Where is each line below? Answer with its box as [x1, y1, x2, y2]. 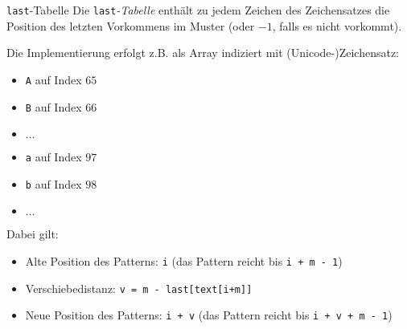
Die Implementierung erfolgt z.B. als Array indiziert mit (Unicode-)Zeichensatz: [6, 44, 399, 61]
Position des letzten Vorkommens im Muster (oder [6, 17, 255, 34]
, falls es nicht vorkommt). [272, 17, 402, 34]
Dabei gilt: [6, 225, 59, 242]
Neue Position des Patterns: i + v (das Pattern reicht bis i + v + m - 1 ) [25, 307, 393, 323]
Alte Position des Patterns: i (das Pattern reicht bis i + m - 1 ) [25, 253, 343, 270]
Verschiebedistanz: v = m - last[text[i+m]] [25, 279, 253, 296]
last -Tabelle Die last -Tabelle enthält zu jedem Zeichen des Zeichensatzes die [6, 2, 390, 18]
